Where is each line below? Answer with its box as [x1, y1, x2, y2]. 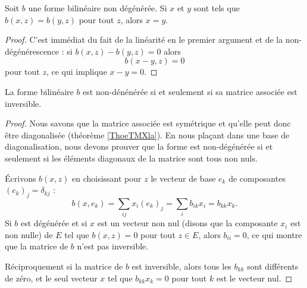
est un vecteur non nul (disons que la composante [97, 217, 278, 229]
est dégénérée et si [21, 217, 87, 229]
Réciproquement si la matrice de [5, 260, 123, 273]
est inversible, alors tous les [131, 260, 231, 273]
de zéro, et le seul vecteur [5, 271, 98, 284]
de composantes [228, 172, 286, 184]
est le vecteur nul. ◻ [216, 271, 293, 284]
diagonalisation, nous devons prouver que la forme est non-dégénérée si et [5, 140, 273, 153]
